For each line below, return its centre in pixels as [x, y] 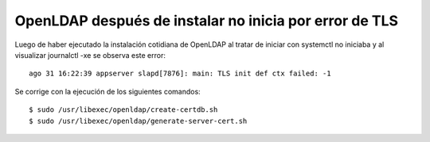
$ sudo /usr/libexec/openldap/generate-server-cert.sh [138, 121]
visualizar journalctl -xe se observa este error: [90, 55]
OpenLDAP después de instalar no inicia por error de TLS [206, 21]
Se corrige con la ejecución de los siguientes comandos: [107, 91]
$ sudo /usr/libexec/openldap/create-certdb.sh [123, 110]
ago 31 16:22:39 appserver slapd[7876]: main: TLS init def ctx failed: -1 [180, 74]
